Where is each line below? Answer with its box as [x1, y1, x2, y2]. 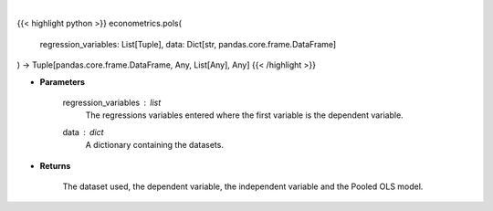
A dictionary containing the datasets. [85, 140, 224, 151]
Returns [39, 160, 71, 171]
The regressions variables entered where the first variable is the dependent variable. [85, 110, 404, 121]
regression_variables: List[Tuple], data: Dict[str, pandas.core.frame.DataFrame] [39, 38, 337, 49]
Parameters [39, 76, 86, 87]
